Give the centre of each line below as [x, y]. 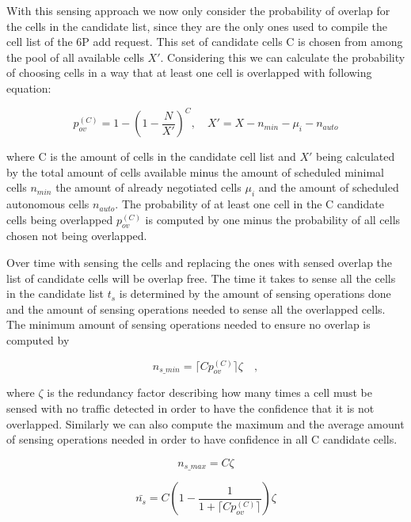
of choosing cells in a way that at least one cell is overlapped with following [189, 72]
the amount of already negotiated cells [148, 187]
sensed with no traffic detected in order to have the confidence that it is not [190, 408]
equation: [29, 88]
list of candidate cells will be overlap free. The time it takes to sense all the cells [201, 278]
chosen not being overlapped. [77, 236]
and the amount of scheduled [329, 187]
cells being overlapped [60, 219]
